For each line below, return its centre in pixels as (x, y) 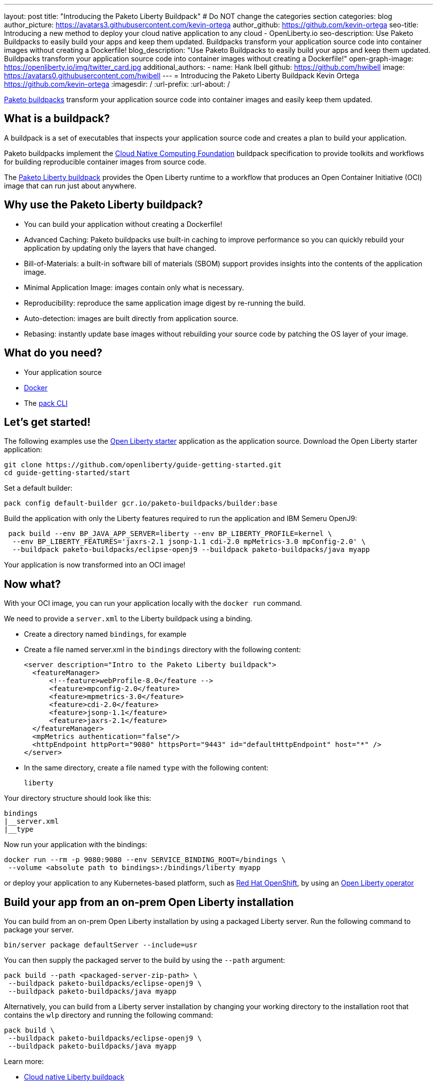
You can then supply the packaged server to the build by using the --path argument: (145, 960)
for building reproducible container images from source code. (105, 162)
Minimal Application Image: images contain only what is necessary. (134, 287)
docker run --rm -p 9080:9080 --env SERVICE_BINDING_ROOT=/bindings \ (145, 860)
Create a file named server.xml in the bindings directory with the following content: (163, 650)
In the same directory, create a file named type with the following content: (146, 768)
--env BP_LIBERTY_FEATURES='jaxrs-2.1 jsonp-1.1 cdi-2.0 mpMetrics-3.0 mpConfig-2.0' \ (189, 542)
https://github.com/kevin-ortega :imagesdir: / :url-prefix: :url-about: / (117, 84)
